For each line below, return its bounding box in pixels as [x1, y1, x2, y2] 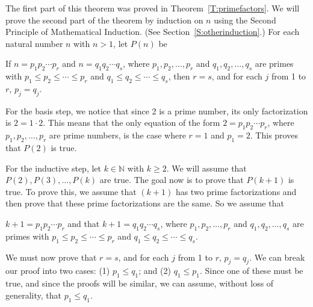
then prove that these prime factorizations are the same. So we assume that [5, 197, 284, 209]
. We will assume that [166, 161, 247, 174]
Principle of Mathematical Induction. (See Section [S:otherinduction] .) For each [5, 25, 300, 38]
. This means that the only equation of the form [43, 116, 220, 129]
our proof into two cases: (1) [5, 264, 110, 277]
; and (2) [138, 264, 171, 277]
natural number [5, 37, 63, 49]
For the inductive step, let [5, 161, 101, 174]
